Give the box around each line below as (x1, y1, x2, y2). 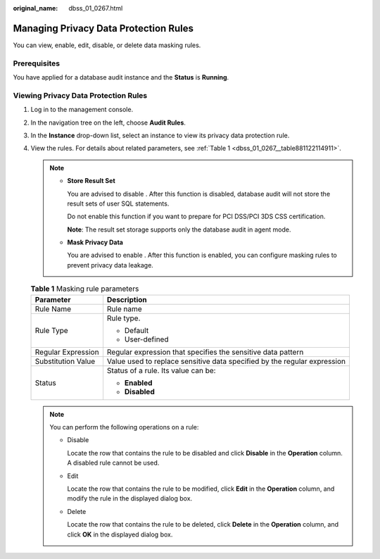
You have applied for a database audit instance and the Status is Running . (13, 73, 229, 82)
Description (106, 294, 147, 304)
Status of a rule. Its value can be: (106, 365, 216, 375)
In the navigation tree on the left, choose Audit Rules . (30, 118, 186, 127)
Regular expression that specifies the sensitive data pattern (106, 347, 304, 357)
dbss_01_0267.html (68, 4, 123, 12)
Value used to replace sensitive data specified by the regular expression (106, 356, 346, 366)
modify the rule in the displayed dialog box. (67, 494, 193, 503)
